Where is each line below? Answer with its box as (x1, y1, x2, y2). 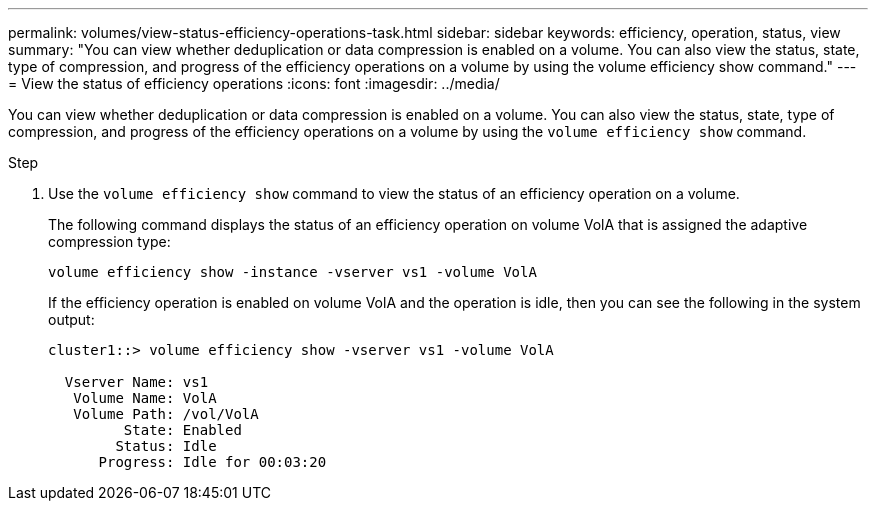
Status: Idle (115, 438, 217, 454)
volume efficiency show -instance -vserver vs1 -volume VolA (48, 264, 537, 280)
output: (48, 311, 95, 328)
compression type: (48, 233, 171, 250)
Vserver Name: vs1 (64, 374, 209, 390)
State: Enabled (123, 422, 242, 438)
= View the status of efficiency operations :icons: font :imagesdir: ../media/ (8, 75, 500, 92)
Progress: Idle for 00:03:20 (98, 454, 327, 470)
